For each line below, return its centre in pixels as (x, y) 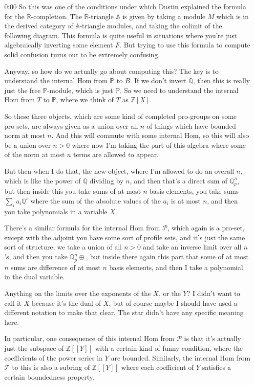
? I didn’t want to (213, 293)
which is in (233, 16)
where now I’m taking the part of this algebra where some (159, 145)
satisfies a (217, 367)
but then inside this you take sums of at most (73, 191)
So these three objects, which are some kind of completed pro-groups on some (121, 116)
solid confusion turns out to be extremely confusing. (82, 54)
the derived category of (39, 26)
